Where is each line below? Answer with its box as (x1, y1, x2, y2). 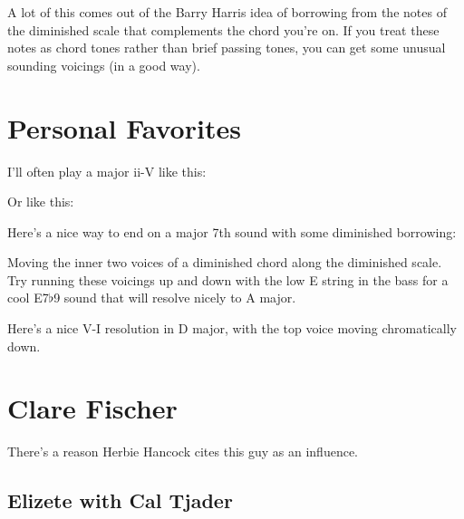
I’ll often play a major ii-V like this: (7, 161, 207, 180)
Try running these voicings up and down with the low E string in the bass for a (7, 270, 449, 289)
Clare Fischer (7, 389, 178, 427)
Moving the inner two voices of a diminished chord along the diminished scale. (7, 253, 442, 272)
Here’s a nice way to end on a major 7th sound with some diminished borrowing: (7, 222, 457, 241)
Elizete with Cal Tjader (7, 486, 233, 514)
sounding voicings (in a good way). (7, 55, 200, 74)
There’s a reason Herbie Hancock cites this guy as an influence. (7, 442, 359, 461)
